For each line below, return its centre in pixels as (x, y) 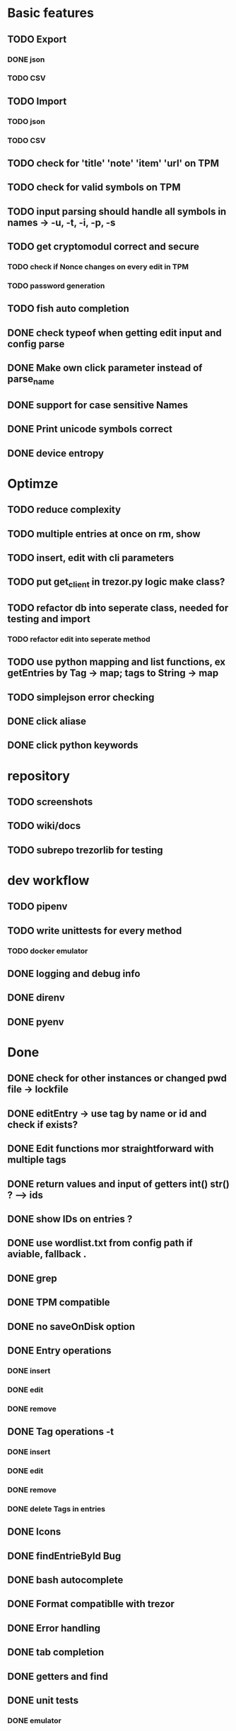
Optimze (33, 484)
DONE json (26, 60)
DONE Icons (34, 1532)
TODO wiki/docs (44, 826)
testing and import (49, 619)
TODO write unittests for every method (95, 931)
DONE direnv (36, 998)
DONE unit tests (43, 1700)
